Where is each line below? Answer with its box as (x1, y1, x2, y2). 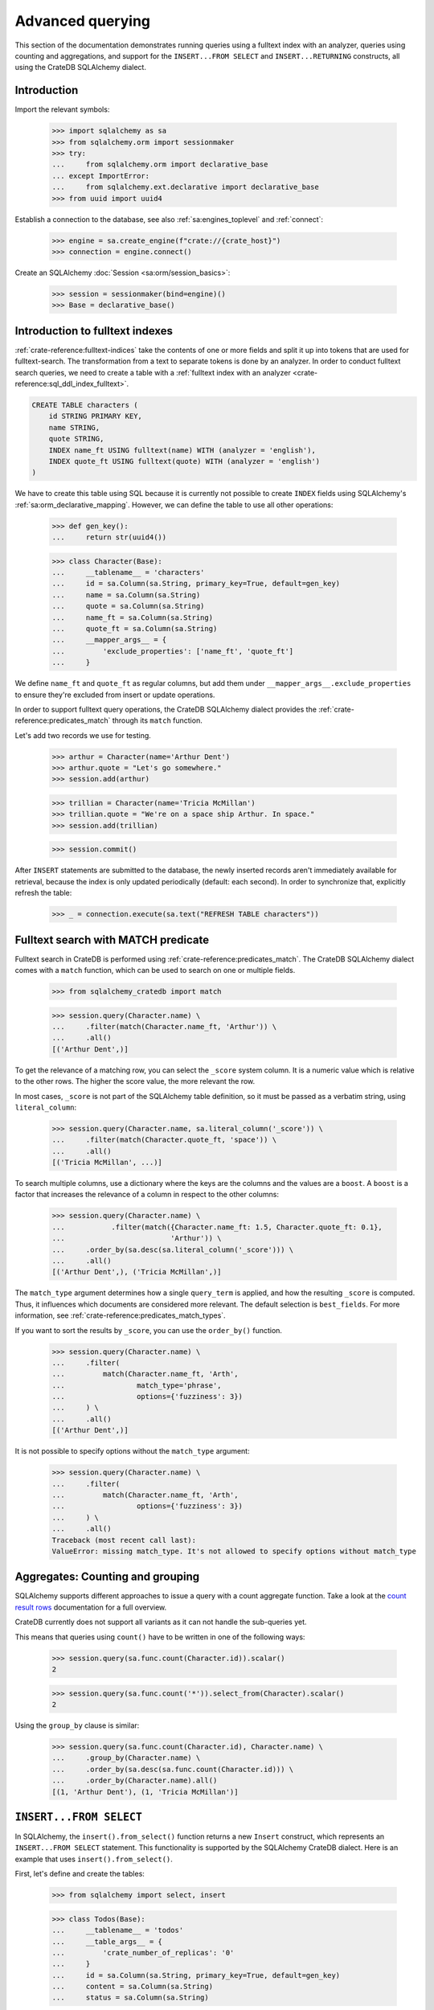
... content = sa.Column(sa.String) (51, 1982, 213, 1992)
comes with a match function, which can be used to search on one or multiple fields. (14, 966, 296, 975)
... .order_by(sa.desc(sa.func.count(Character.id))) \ (51, 1765, 294, 1774)
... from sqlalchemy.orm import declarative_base (51, 160, 268, 169)
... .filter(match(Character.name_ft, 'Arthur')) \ (51, 1022, 277, 1031)
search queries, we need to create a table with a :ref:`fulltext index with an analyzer (14, 367, 291, 377)
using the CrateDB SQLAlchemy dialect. (14, 63, 146, 72)
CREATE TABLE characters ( (31, 400, 138, 409)
